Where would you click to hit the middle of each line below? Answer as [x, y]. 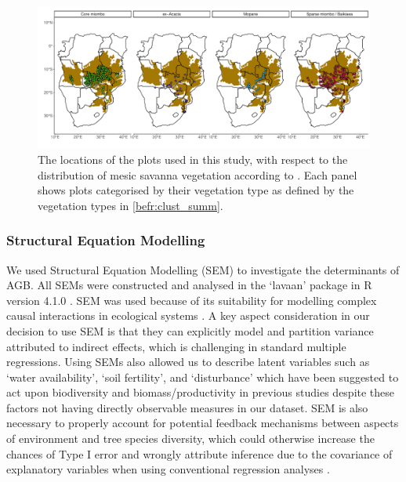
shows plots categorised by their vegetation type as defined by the [196, 190]
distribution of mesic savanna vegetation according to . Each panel [198, 174]
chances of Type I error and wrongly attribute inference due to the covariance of [199, 453]
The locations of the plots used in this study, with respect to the [193, 159]
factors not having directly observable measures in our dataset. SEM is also [187, 407]
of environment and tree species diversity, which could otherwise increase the [190, 439]
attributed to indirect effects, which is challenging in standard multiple [176, 346]
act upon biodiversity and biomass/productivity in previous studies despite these [201, 392]
